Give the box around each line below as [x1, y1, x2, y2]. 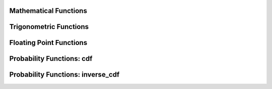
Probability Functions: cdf [9, 54, 93, 63]
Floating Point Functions [9, 38, 88, 47]
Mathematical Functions [9, 6, 88, 15]
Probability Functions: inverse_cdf [9, 70, 120, 79]
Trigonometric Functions [9, 22, 89, 31]
